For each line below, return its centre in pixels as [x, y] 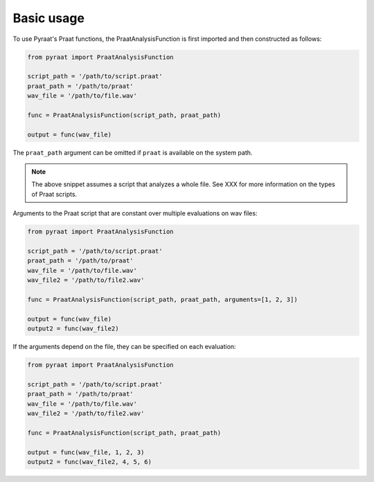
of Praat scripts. [54, 194]
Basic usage [48, 18]
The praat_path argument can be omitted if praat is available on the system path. [133, 152]
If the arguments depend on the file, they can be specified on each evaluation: [124, 347]
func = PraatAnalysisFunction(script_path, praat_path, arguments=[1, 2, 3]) [162, 299]
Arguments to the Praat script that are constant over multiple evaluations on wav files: [135, 213]
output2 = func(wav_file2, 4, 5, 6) [90, 462]
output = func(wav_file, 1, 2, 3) [86, 452]
